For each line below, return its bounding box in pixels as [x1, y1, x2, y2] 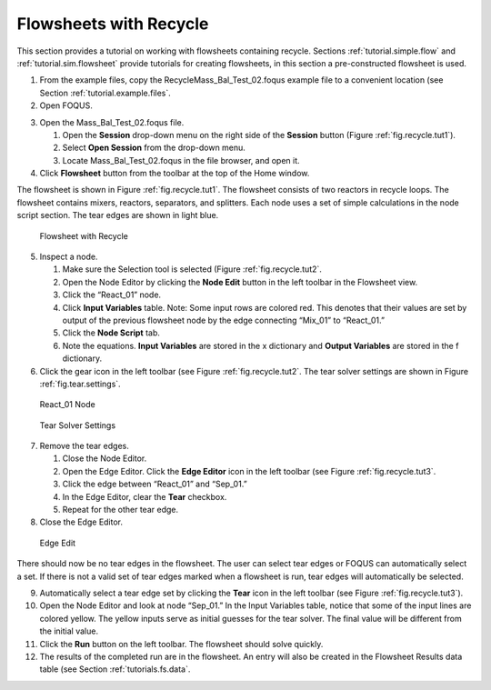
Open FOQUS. [39, 100, 93, 111]
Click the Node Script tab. [62, 327, 161, 338]
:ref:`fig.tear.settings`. [39, 378, 122, 389]
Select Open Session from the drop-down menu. [62, 142, 245, 154]
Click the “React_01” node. [62, 289, 162, 300]
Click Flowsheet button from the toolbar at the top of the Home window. [39, 168, 310, 179]
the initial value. [39, 625, 99, 636]
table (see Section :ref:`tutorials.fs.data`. [39, 664, 191, 675]
